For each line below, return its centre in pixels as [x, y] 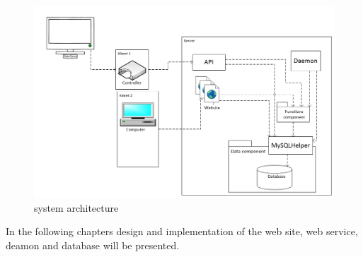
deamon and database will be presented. [93, 245]
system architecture [76, 207]
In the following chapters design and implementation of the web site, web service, [182, 231]
